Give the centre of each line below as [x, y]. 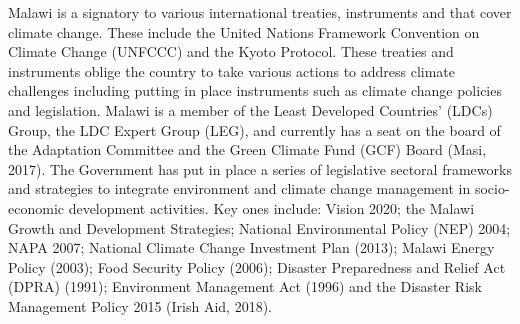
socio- [492, 188]
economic [36, 207]
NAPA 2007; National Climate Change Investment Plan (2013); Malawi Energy [251, 247]
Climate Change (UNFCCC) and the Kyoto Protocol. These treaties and [231, 51]
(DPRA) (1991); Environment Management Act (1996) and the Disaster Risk [245, 286]
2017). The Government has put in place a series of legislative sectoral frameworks [260, 168]
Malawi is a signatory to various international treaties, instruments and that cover [260, 12]
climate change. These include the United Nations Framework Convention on [244, 31]
